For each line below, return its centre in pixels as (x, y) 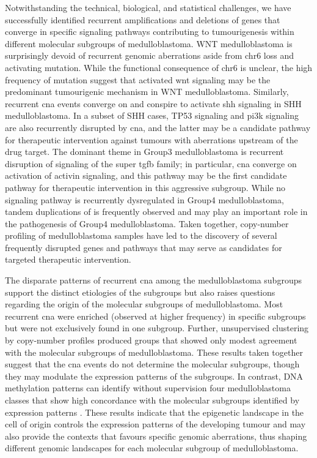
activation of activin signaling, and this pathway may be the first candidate (146, 175)
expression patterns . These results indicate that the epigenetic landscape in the (155, 412)
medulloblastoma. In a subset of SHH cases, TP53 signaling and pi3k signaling (152, 115)
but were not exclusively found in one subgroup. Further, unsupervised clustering (157, 328)
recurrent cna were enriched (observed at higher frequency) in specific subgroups (155, 316)
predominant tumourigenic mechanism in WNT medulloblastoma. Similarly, (147, 92)
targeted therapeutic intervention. (68, 259)
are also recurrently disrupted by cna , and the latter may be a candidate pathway (158, 127)
